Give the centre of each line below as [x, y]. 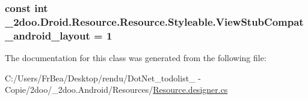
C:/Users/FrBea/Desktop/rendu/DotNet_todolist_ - [103, 78]
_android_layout [48, 35]
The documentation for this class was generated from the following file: [136, 58]
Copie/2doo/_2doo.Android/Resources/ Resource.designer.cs [116, 90]
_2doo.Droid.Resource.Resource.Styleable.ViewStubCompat [154, 21]
